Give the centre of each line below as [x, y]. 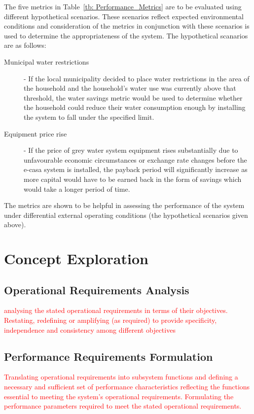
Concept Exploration [76, 259]
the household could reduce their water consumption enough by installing [135, 107]
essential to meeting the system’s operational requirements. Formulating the [119, 396]
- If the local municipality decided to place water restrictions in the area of [137, 78]
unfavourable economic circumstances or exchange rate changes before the [135, 159]
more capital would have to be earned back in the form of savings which [133, 179]
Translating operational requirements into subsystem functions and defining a [121, 377]
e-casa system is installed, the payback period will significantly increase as [136, 169]
